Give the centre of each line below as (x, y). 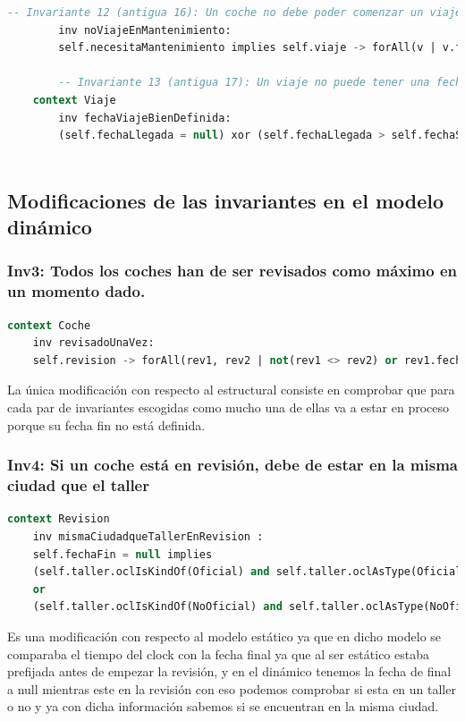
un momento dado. (76, 291)
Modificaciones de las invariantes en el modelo (226, 200)
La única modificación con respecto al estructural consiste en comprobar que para (231, 390)
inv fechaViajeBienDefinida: (145, 118)
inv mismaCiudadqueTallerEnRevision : (148, 536)
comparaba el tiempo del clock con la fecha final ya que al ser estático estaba (218, 653)
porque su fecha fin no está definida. (106, 424)
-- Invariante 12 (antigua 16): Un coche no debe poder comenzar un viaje (235, 13)
